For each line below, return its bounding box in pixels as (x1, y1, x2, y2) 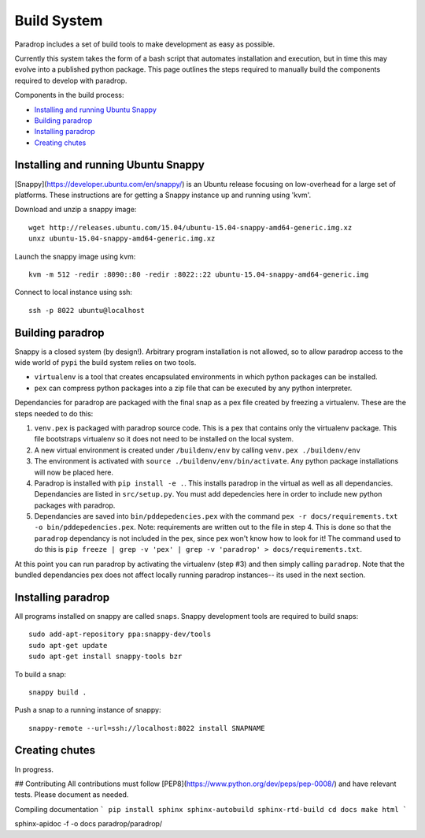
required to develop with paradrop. (14, 76, 128, 85)
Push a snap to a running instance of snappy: (14, 706, 161, 715)
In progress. (14, 765, 54, 774)
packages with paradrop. (34, 501, 116, 510)
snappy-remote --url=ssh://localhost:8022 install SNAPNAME (28, 724, 265, 732)
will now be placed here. (34, 467, 114, 477)
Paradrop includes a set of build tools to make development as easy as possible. (14, 39, 275, 49)
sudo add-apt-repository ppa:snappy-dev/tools (28, 630, 212, 639)
